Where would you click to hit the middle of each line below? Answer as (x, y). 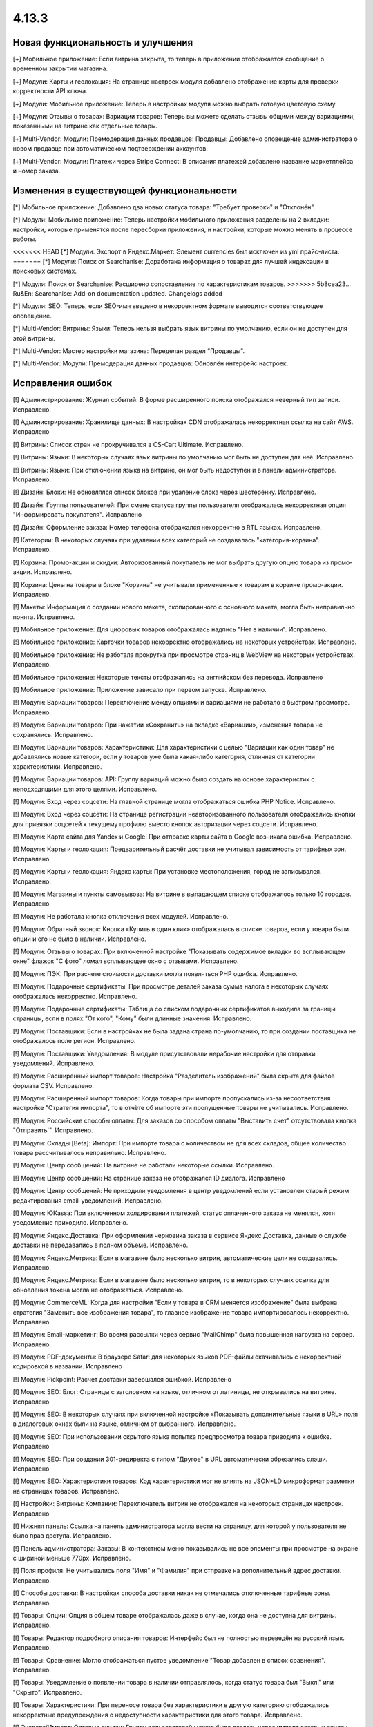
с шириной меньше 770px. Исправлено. (72, 1558)
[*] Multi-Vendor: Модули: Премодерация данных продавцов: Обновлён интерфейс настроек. (151, 363)
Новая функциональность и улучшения (103, 42)
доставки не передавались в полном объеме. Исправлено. (101, 1245)
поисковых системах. (45, 271)
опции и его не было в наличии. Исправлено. (79, 939)
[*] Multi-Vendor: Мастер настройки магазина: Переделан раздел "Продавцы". (129, 351)
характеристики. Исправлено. (57, 766)
